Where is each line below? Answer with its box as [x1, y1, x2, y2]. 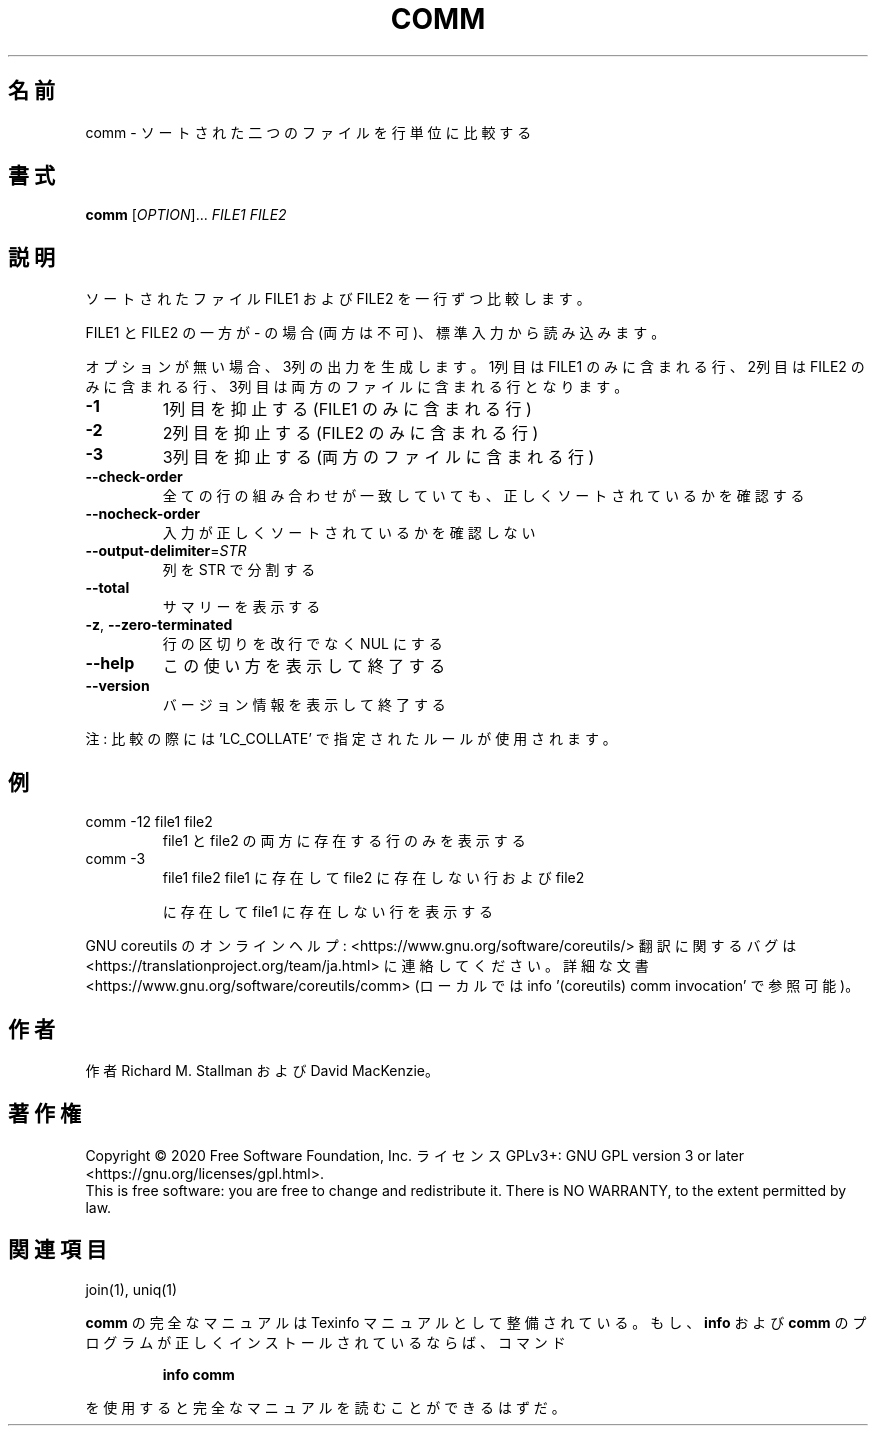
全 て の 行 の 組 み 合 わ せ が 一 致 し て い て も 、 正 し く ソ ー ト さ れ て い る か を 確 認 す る [162, 487, 805, 505]
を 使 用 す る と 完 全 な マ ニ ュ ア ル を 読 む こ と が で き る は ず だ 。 [85, 1398, 566, 1416]
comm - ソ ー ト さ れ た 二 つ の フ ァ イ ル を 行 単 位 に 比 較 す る [85, 123, 532, 141]
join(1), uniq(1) [85, 1280, 178, 1298]
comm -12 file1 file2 [85, 813, 213, 831]
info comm [162, 1365, 235, 1383]
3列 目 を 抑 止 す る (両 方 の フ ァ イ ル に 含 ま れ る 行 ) [162, 447, 595, 468]
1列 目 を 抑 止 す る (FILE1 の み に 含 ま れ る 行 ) [162, 399, 532, 420]
